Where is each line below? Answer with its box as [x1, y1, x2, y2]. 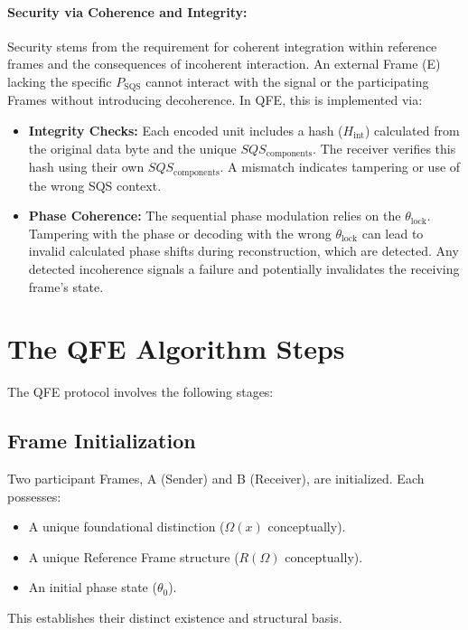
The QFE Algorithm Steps [7, 330, 345, 367]
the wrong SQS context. [28, 175, 162, 194]
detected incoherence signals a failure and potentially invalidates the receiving [28, 259, 460, 277]
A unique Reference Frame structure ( [28, 547, 239, 566]
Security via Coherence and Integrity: [7, 2, 248, 21]
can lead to [361, 223, 424, 242]
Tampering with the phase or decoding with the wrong [28, 223, 332, 242]
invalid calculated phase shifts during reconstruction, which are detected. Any [28, 241, 459, 260]
